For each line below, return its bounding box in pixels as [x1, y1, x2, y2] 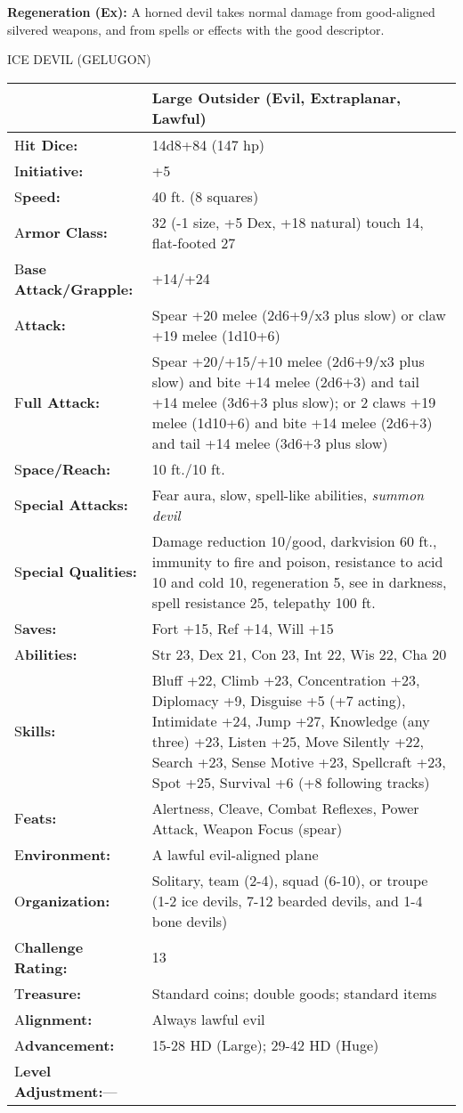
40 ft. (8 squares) [151, 185, 259, 207]
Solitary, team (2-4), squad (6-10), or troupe [151, 869, 428, 890]
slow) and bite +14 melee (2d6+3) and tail [151, 370, 419, 392]
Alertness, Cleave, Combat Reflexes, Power [151, 797, 419, 818]
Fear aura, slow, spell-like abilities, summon [151, 483, 425, 505]
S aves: [14, 617, 57, 638]
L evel [14, 1060, 52, 1081]
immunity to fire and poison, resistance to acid [151, 550, 443, 572]
